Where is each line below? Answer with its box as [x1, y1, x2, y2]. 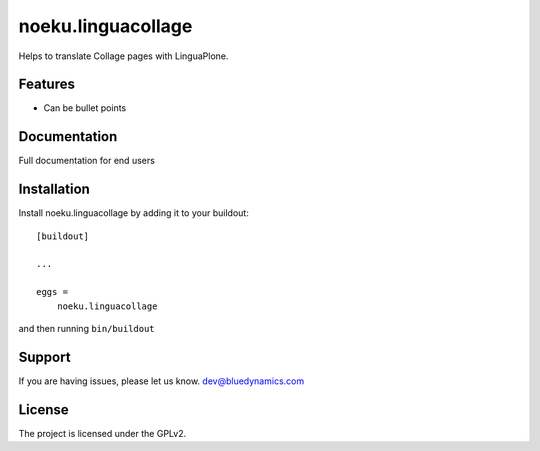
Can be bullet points [43, 102, 127, 114]
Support [18, 348, 71, 365]
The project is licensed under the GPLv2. [18, 427, 187, 439]
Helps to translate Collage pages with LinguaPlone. [18, 50, 229, 62]
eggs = [36, 286, 69, 298]
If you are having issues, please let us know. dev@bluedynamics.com [18, 375, 305, 387]
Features [18, 76, 75, 93]
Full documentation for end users [18, 155, 155, 167]
